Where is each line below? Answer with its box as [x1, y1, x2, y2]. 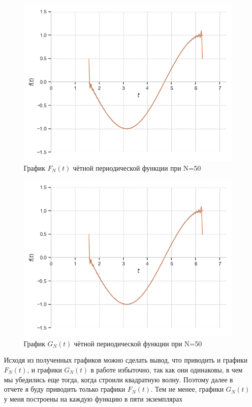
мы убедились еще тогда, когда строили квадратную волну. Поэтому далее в [4, 374, 233, 384]
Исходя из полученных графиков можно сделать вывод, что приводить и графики [4, 355, 248, 365]
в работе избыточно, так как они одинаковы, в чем [91, 364, 243, 374]
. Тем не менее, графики [151, 384, 224, 394]
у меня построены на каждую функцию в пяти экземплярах [4, 393, 183, 404]
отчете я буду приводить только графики [4, 384, 126, 394]
